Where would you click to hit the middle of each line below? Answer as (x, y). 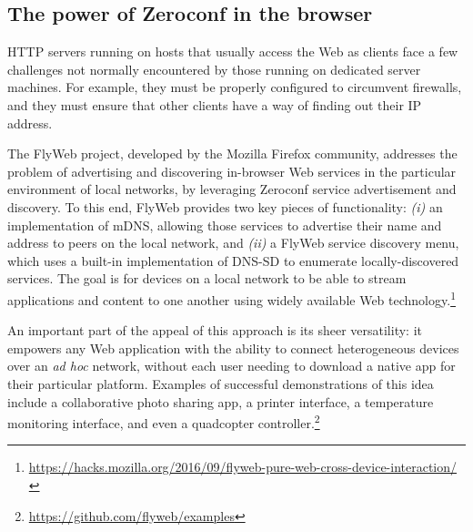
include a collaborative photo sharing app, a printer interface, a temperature (221, 401)
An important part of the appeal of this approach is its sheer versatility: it (215, 330)
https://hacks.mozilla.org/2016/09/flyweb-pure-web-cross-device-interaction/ (243, 467)
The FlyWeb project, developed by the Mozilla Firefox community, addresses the (232, 153)
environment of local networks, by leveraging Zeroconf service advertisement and (232, 189)
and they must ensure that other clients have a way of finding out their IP (215, 104)
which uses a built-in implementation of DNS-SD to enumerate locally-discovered (233, 260)
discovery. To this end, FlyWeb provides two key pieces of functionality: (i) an (225, 206)
